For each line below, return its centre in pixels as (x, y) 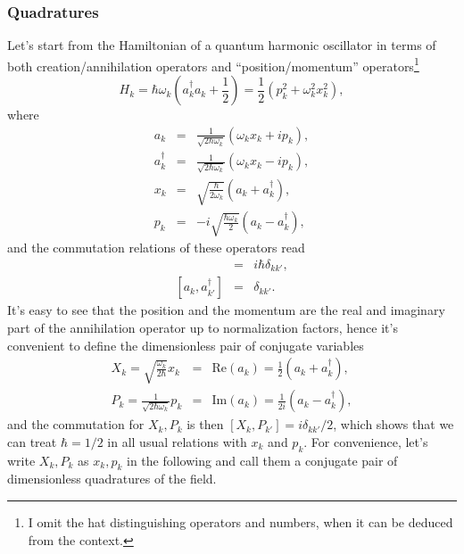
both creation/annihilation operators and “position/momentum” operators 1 (213, 64)
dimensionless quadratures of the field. (112, 479)
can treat (32, 441)
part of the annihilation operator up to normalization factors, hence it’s (203, 327)
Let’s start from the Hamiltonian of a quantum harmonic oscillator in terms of (222, 45)
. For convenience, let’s (366, 441)
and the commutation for (76, 424)
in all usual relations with (177, 441)
